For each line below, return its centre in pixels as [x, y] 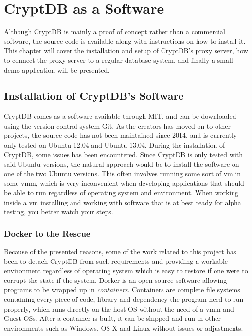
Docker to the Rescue [47, 233]
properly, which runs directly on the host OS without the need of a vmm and [119, 308]
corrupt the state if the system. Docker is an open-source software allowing [116, 280]
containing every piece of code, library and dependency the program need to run [124, 299]
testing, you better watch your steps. [59, 212]
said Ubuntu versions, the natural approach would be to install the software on [122, 164]
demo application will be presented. [57, 69]
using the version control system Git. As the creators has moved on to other [117, 125]
